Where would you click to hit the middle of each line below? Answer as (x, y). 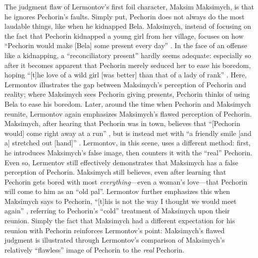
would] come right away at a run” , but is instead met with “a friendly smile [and (128, 133)
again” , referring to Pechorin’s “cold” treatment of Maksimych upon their (117, 211)
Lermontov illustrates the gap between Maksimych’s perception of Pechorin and (126, 84)
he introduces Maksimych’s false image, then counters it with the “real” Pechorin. (129, 152)
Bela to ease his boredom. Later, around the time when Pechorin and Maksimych (128, 103)
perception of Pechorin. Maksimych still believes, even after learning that (115, 172)
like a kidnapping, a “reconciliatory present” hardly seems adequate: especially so (128, 55)
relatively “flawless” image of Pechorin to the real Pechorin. (95, 249)
